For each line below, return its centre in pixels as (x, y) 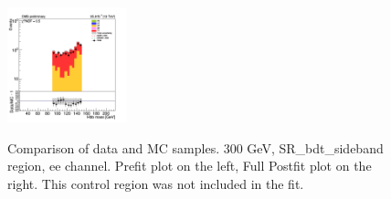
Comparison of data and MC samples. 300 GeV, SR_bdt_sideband (195, 147)
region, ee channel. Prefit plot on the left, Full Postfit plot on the (190, 166)
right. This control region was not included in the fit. (156, 183)
